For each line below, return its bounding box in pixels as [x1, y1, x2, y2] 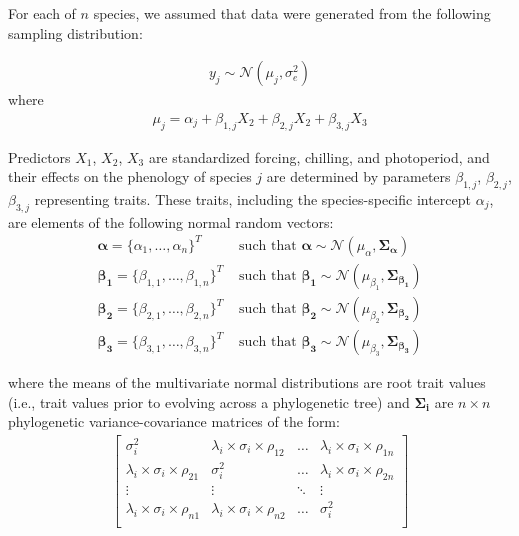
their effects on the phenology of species [8, 166, 252, 187]
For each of [8, 3, 76, 23]
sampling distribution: [8, 22, 143, 43]
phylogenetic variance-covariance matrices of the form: [8, 411, 340, 432]
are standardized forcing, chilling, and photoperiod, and [148, 146, 490, 167]
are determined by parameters [266, 166, 451, 187]
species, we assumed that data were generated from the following [93, 3, 491, 23]
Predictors [8, 146, 71, 167]
